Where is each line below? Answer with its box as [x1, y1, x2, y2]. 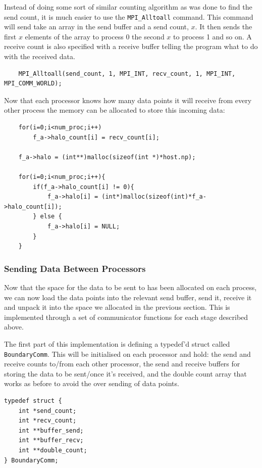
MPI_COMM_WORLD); [4, 80, 62, 87]
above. [4, 321, 24, 332]
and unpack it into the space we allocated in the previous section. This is [4, 302, 230, 312]
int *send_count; [18, 407, 77, 414]
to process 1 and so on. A [173, 31, 252, 41]
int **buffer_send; [18, 427, 84, 434]
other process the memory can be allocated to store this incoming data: [4, 105, 225, 115]
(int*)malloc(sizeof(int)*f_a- [101, 193, 206, 201]
